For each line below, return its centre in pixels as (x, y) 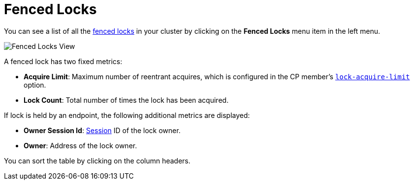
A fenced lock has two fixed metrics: (63, 61)
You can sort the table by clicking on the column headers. (97, 161)
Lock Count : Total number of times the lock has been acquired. (126, 100)
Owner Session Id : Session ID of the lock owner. (102, 130)
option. (35, 85)
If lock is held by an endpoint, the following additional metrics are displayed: (127, 115)
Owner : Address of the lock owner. (80, 145)
